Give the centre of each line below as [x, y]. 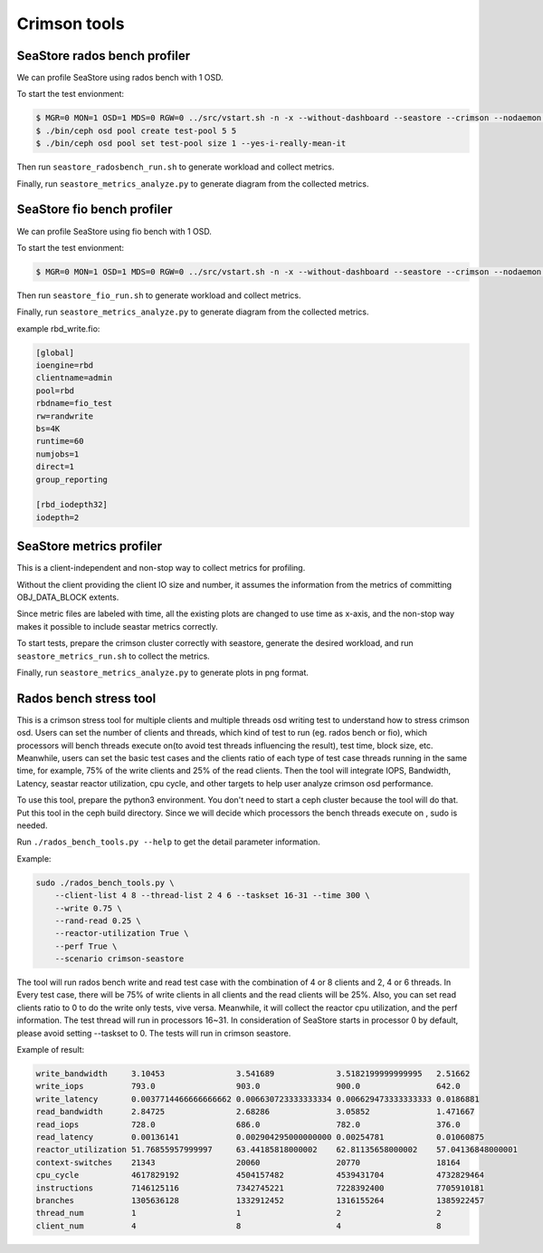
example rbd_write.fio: [58, 328]
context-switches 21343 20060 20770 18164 [248, 1162]
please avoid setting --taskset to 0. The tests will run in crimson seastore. [154, 1033]
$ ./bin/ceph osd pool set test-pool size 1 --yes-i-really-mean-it [191, 144]
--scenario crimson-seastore [119, 959]
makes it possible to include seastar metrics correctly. [118, 626]
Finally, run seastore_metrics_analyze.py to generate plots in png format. [163, 672]
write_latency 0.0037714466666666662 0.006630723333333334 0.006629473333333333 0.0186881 [257, 1099]
